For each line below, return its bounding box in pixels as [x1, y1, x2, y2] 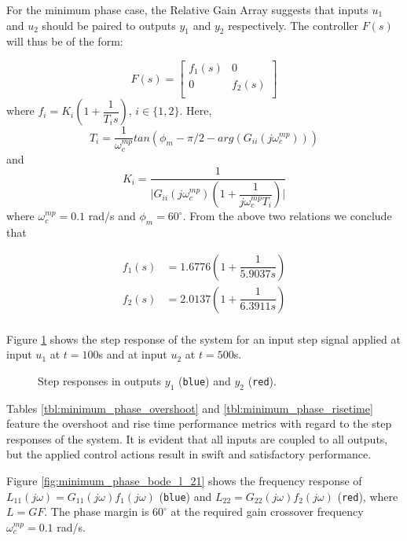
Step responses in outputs [38, 372, 162, 388]
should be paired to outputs [42, 17, 176, 33]
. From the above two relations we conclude [182, 208, 392, 224]
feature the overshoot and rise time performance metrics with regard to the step [6, 415, 392, 432]
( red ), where [337, 488, 398, 504]
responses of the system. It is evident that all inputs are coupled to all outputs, [6, 430, 388, 447]
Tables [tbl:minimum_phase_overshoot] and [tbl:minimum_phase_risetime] [6, 399, 373, 416]
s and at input [98, 346, 167, 363]
